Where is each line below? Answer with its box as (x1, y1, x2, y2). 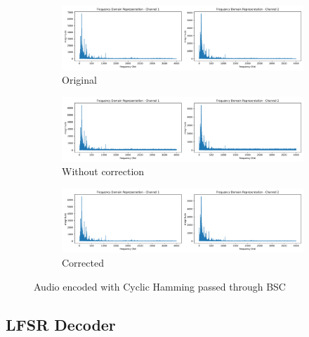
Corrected (62, 255, 104, 270)
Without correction (62, 164, 145, 179)
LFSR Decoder (6, 313, 116, 335)
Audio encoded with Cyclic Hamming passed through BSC (34, 279, 286, 293)
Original (62, 72, 97, 87)
